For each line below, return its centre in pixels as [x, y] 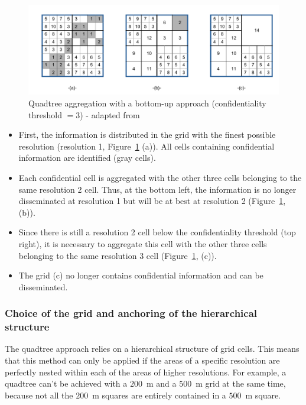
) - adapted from [110, 114]
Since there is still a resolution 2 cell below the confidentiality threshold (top [157, 232]
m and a [161, 383]
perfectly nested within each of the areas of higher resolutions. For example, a [146, 372]
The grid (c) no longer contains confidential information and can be [141, 275]
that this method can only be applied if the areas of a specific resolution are [142, 360]
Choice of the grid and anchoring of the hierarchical [131, 313]
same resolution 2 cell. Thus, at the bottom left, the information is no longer [157, 189]
